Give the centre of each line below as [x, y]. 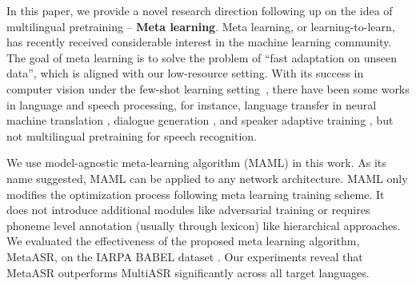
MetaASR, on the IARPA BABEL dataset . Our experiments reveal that [185, 256]
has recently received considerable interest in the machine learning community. [199, 42]
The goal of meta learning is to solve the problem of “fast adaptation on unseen [202, 57]
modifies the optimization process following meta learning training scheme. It [196, 194]
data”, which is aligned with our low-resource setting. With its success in [185, 73]
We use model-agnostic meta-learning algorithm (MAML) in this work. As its [196, 163]
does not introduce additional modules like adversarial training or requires [188, 210]
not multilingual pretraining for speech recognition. [132, 135]
